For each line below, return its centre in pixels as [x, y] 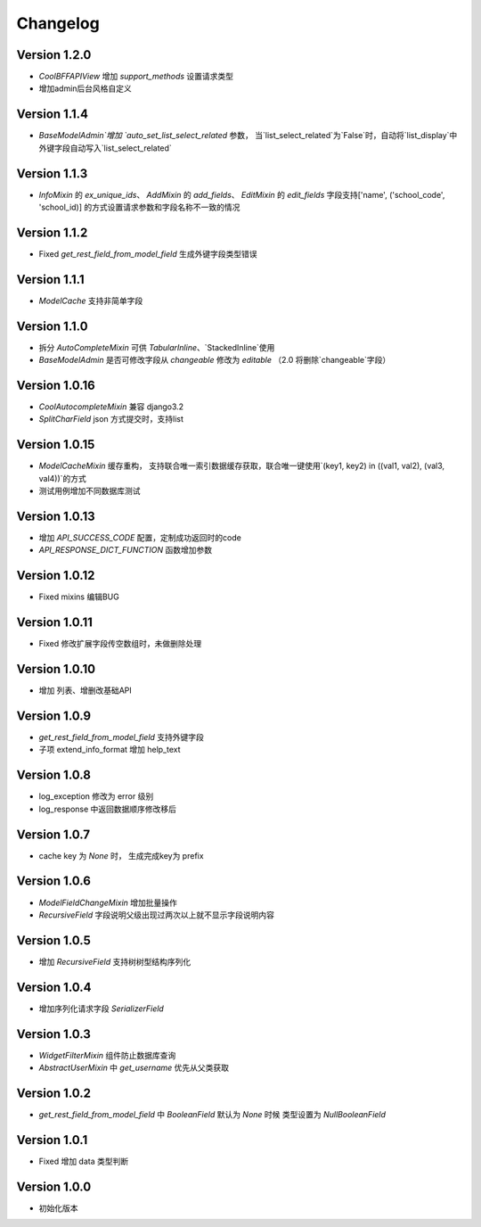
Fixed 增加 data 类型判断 [84, 1161]
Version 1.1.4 [53, 115]
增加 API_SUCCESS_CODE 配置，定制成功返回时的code [140, 538]
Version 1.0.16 [56, 385]
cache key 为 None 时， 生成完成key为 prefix [121, 855]
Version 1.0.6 [53, 881]
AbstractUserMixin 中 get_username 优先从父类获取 [134, 1068]
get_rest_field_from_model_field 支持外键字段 [122, 737]
